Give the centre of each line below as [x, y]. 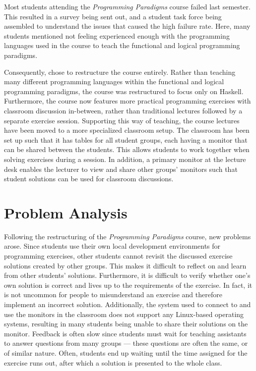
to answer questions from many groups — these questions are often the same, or [126, 343]
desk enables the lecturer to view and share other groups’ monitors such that [121, 169]
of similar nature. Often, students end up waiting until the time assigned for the [126, 352]
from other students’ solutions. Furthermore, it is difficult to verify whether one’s [127, 275]
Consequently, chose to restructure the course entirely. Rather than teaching [120, 72]
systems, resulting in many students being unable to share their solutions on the [126, 324]
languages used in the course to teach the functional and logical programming [122, 45]
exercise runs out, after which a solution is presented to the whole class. [113, 362]
